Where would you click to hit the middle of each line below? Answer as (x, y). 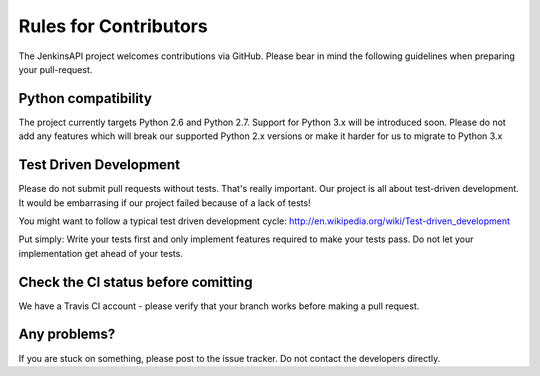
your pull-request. (55, 69)
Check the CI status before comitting (135, 281)
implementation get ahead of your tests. (101, 253)
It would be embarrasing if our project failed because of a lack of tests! (164, 202)
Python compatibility (85, 98)
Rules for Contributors (113, 26)
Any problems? (67, 334)
